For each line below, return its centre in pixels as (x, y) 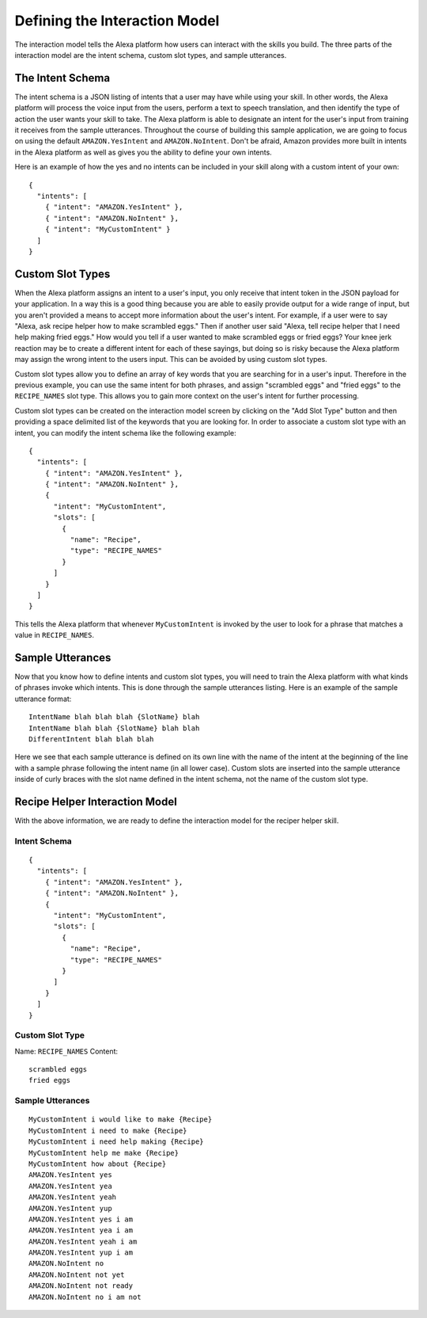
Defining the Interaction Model (117, 21)
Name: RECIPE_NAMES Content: (66, 1051)
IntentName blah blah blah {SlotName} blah (114, 717)
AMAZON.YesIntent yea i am (81, 1230)
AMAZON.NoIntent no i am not (85, 1297)
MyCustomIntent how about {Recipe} (98, 1164)
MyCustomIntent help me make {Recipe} (104, 1153)
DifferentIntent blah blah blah (91, 739)
